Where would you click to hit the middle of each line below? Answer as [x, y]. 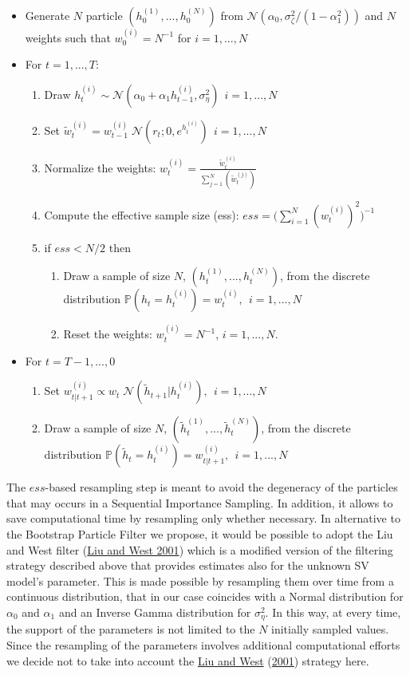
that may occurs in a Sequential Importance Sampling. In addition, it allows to [200, 502]
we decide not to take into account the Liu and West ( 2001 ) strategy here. [188, 660]
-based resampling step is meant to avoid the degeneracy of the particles [221, 487]
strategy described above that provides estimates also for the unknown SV [188, 565]
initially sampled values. [330, 629]
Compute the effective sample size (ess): [142, 214]
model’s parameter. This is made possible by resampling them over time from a [200, 580]
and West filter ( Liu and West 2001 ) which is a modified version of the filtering [200, 549]
